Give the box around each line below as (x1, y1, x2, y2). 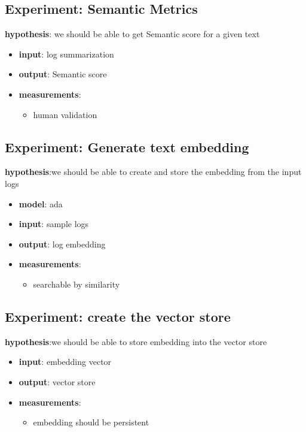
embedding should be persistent (33, 416, 149, 428)
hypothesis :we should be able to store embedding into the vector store (5, 335, 267, 348)
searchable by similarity (33, 277, 120, 290)
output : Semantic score (19, 68, 107, 80)
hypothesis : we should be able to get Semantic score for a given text (5, 28, 260, 40)
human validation (33, 108, 97, 120)
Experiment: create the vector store (5, 307, 231, 325)
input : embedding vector (19, 355, 112, 368)
